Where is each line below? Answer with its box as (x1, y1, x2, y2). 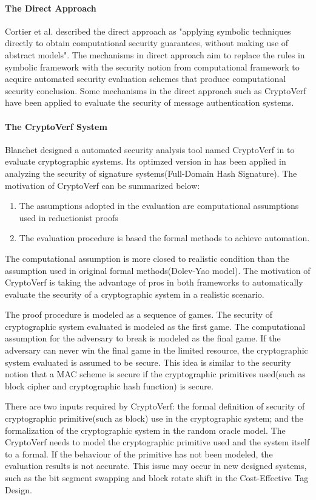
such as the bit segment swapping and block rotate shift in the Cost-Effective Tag (5, 471, 309, 484)
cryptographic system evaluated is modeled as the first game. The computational (5, 320, 306, 332)
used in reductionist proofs (19, 211, 118, 224)
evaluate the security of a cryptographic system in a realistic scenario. (5, 287, 264, 300)
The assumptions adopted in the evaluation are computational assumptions (19, 199, 299, 212)
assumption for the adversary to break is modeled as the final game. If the (5, 332, 281, 344)
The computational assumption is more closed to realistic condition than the (5, 252, 289, 264)
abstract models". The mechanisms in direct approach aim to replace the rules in (5, 48, 305, 61)
